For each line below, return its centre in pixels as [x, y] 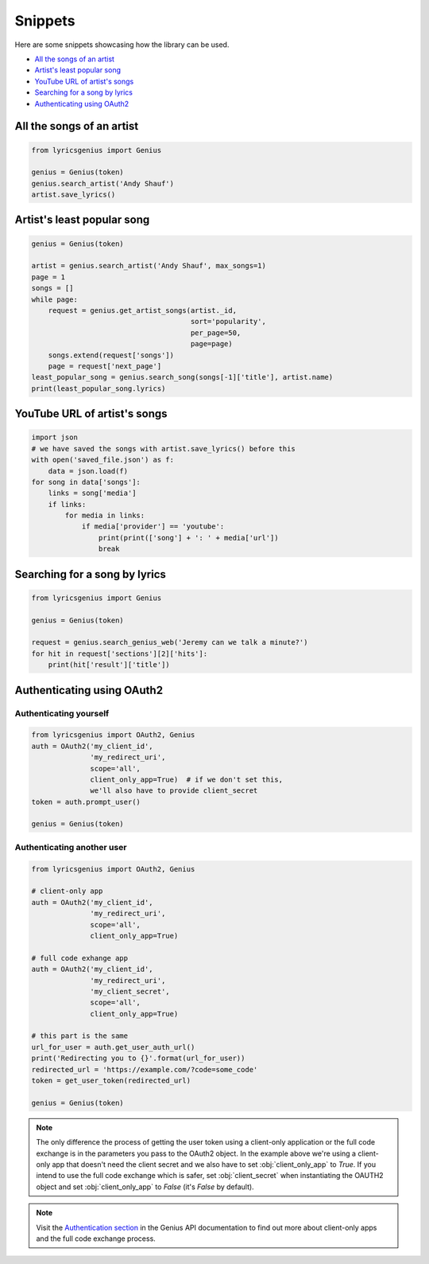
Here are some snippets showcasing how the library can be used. [122, 45]
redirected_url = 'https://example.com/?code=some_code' [145, 1069]
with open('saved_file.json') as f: [103, 460]
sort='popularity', [228, 322]
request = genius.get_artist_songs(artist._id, [143, 310]
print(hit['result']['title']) [109, 665]
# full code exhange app [80, 958]
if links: [67, 504]
